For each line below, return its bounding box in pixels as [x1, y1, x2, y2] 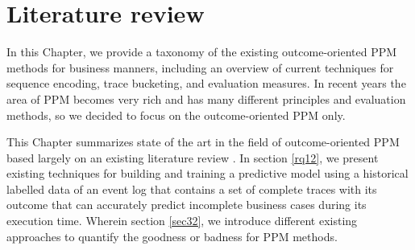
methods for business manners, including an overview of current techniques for [6, 59, 394, 76]
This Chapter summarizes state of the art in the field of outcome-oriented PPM [6, 133, 400, 150]
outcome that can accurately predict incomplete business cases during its [6, 196, 367, 213]
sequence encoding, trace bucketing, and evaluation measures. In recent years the [6, 75, 406, 92]
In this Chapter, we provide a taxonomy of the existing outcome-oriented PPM [6, 43, 397, 60]
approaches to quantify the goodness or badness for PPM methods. [6, 227, 338, 244]
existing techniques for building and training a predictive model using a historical [6, 165, 409, 182]
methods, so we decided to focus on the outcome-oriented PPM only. [6, 106, 346, 123]
